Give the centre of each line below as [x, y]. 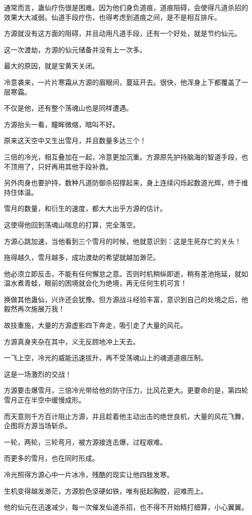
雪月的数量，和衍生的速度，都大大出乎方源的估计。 [85, 208]
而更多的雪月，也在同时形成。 [51, 458]
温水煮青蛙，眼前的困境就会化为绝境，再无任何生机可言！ [95, 283]
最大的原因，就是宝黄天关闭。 [51, 66]
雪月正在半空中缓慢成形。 [45, 400]
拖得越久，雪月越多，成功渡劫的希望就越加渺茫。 [82, 257]
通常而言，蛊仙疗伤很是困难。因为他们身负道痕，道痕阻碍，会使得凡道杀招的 [126, 7]
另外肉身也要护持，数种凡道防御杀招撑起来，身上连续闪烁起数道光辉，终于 [123, 183]
